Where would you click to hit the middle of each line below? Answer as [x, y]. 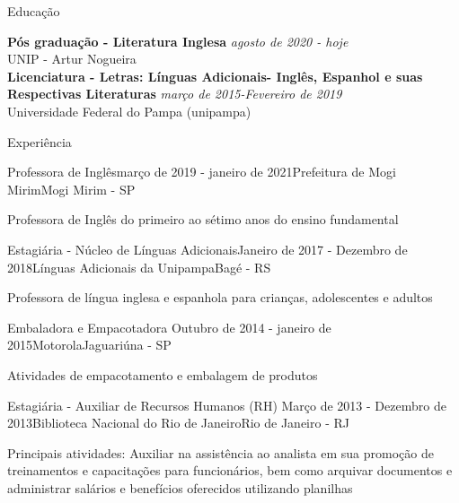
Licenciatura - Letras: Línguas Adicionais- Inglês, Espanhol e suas [215, 76]
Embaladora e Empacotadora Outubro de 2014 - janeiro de [169, 327]
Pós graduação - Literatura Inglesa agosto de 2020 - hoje [178, 41]
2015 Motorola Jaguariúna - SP [89, 345]
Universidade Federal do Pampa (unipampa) [129, 111]
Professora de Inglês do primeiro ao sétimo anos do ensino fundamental [203, 219]
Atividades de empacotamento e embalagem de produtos [163, 374]
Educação [34, 11]
